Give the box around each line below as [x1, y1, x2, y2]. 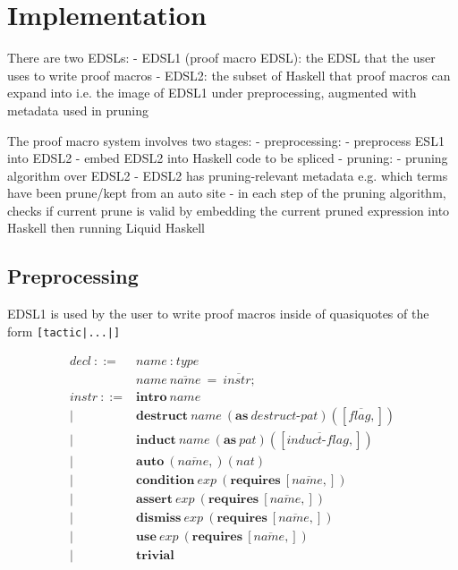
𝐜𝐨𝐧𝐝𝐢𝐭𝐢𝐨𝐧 [136, 473, 195, 487]
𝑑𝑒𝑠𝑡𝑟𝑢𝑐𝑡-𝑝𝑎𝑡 [250, 409, 318, 422]
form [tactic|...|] [7, 321, 121, 340]
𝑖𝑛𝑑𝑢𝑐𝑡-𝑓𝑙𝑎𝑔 [286, 433, 349, 447]
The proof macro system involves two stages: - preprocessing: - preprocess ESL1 [7, 131, 445, 149]
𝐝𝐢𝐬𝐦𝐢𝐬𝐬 [136, 512, 182, 524]
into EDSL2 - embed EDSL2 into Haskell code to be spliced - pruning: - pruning [7, 149, 448, 167]
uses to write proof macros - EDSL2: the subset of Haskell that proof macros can [7, 65, 451, 84]
